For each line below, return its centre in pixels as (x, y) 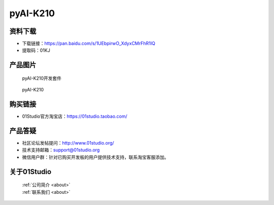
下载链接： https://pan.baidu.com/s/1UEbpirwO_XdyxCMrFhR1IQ (89, 44)
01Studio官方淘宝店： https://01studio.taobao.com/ (75, 116)
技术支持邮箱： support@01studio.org (61, 150)
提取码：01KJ (36, 50)
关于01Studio (30, 172)
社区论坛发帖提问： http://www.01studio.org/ (68, 143)
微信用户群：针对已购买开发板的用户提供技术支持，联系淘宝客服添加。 (95, 157)
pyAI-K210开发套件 (42, 78)
